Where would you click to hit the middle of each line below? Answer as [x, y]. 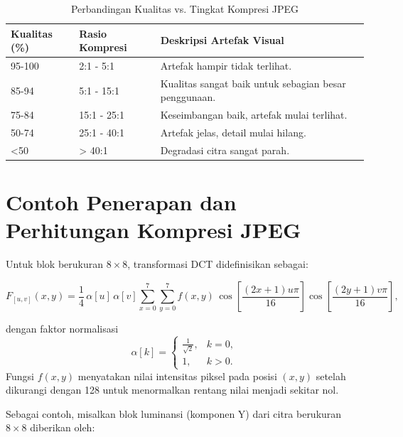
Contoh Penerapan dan [121, 202]
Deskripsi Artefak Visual [222, 40]
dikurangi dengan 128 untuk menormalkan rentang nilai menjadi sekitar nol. [172, 390]
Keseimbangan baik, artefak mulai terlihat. [254, 115]
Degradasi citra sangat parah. [225, 150]
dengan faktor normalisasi [62, 329]
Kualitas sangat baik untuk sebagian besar [253, 83]
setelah [331, 376]
